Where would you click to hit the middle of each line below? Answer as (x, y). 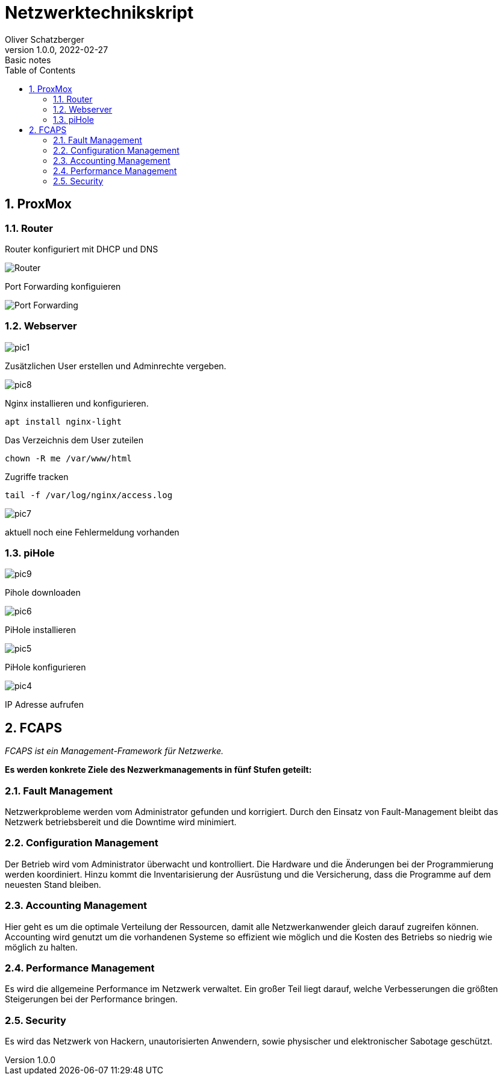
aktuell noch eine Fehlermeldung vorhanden (92, 532)
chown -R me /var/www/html (68, 458)
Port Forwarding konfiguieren (63, 286)
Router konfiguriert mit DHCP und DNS (82, 249)
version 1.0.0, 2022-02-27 (57, 49)
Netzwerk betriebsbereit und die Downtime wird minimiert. (121, 822)
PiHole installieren (40, 630)
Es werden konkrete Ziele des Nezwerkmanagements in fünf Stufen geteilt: (158, 770)
